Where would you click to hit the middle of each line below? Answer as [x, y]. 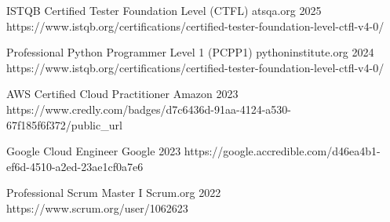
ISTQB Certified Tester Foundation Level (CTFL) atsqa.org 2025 [164, 10]
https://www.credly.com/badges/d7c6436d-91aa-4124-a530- [149, 109]
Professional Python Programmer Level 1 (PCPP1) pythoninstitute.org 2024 [190, 52]
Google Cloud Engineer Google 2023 [94, 151]
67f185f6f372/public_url [64, 124]
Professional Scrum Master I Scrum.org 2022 [114, 193]
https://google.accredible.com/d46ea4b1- [282, 151]
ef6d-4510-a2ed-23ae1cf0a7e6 [75, 166]
